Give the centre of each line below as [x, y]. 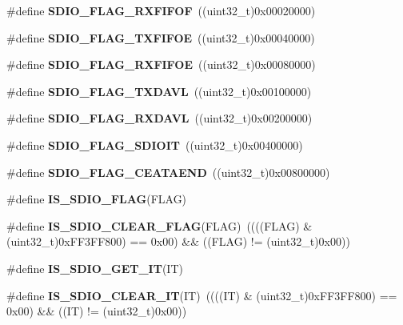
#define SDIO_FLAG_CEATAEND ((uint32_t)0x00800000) [168, 172]
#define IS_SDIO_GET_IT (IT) [95, 268]
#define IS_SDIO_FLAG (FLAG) [97, 199]
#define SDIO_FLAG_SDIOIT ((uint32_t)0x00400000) [155, 144]
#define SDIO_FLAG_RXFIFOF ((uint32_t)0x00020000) [161, 10]
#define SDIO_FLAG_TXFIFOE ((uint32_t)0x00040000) [161, 37]
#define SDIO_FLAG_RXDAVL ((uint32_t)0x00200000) [160, 118]
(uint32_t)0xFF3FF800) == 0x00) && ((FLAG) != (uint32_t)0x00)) [178, 241]
